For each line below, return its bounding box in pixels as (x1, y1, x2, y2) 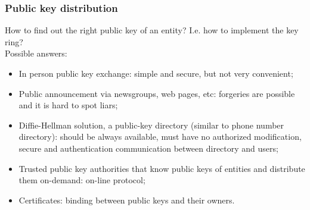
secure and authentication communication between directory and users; (18, 142, 278, 154)
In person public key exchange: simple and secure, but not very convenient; (18, 67, 293, 79)
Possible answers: (5, 47, 67, 59)
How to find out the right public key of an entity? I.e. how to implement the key (5, 24, 299, 36)
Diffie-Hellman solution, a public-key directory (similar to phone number (18, 118, 284, 131)
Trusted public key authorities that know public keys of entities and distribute (18, 162, 305, 174)
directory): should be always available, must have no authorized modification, (18, 130, 302, 143)
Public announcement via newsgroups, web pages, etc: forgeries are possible (18, 87, 295, 99)
